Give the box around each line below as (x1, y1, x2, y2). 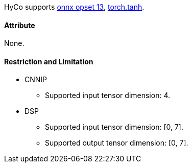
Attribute (4, 20, 35, 30)
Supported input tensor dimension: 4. (45, 91, 170, 100)
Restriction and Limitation (4, 57, 93, 66)
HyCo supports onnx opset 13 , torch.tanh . (4, 3, 145, 11)
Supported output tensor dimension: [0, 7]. (45, 138, 188, 148)
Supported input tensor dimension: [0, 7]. (45, 123, 183, 132)
